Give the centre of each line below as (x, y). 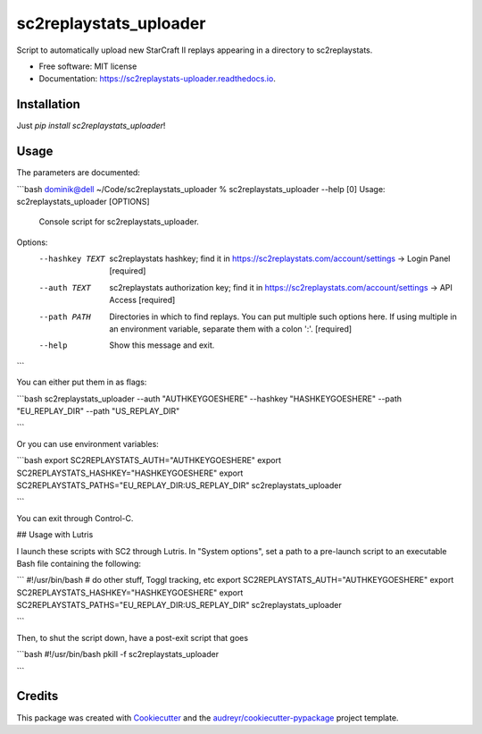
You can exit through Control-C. (75, 518)
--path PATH (65, 316)
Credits (37, 696)
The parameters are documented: (78, 173)
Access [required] (142, 300)
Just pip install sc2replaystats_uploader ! (91, 126)
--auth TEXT (65, 287)
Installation (48, 104)
